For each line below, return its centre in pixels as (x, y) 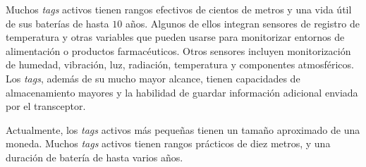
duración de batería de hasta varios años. (94, 157)
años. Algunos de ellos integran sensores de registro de (242, 23)
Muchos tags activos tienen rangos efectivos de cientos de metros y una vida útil (179, 9)
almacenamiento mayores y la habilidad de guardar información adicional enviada (182, 92)
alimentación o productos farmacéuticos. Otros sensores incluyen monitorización (178, 50)
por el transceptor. (46, 106)
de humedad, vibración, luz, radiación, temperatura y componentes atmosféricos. (180, 64)
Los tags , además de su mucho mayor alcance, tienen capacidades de (153, 78)
